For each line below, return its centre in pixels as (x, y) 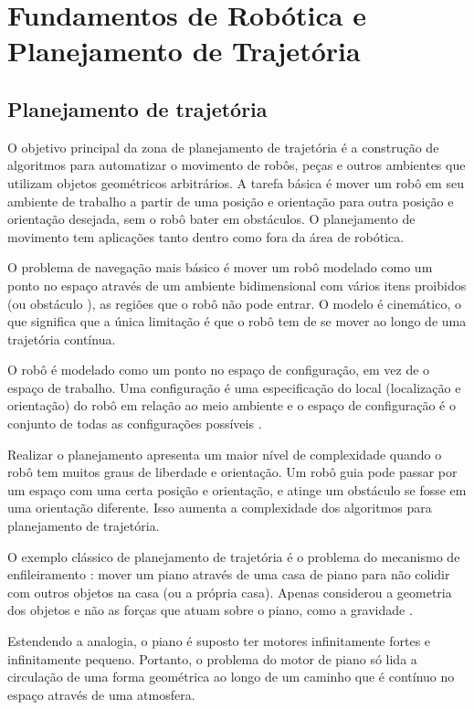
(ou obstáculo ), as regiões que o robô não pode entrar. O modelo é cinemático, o (234, 303)
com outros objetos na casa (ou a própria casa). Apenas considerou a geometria (230, 592)
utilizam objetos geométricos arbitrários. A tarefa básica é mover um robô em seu (236, 182)
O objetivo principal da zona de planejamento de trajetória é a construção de (223, 147)
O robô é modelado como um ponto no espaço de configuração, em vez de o (219, 370)
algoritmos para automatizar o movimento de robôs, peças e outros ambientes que (237, 165)
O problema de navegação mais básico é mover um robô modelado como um (220, 267)
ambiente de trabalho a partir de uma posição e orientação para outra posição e (231, 201)
